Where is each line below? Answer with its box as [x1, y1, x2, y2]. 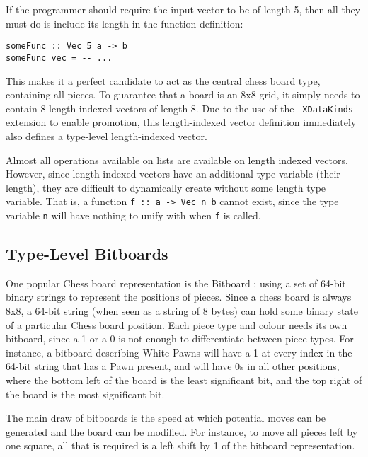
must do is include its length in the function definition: [6, 16, 243, 30]
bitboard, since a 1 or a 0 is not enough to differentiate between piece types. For [6, 331, 354, 346]
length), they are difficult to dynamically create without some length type [6, 180, 326, 195]
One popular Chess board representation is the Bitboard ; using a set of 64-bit [6, 275, 346, 290]
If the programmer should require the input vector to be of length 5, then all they [6, 2, 361, 16]
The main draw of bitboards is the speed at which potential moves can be [6, 410, 326, 425]
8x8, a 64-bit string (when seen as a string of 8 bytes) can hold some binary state [6, 303, 359, 318]
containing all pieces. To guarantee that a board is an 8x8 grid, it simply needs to [6, 87, 360, 102]
